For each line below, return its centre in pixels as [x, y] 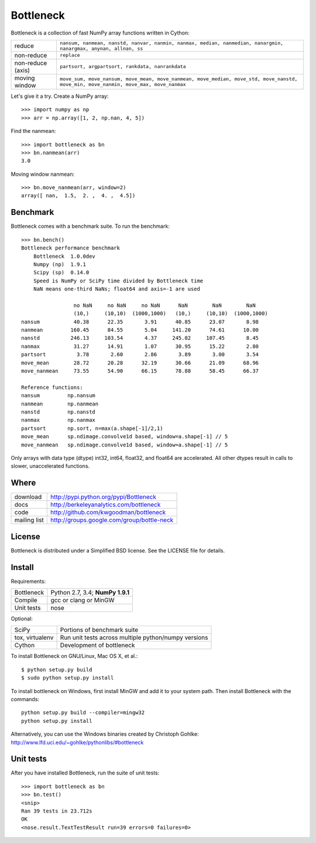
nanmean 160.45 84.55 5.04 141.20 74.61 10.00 [140, 330]
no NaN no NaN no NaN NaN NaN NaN [164, 305]
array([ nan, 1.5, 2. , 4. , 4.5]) [78, 196]
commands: [25, 699]
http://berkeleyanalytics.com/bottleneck [106, 505]
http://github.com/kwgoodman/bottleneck [108, 513]
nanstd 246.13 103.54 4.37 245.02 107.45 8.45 [140, 338]
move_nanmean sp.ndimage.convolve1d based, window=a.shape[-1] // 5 [125, 445]
